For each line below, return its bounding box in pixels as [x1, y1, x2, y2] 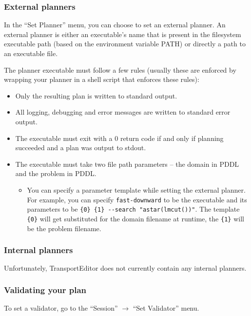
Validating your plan [4, 283, 87, 296]
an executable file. [4, 48, 58, 58]
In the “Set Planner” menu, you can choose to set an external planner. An [4, 20, 226, 30]
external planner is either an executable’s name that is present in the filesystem [4, 29, 241, 39]
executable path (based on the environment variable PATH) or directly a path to [4, 39, 246, 49]
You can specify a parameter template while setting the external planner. [27, 184, 246, 195]
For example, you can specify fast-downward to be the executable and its [27, 194, 247, 204]
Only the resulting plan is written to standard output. [15, 90, 177, 100]
